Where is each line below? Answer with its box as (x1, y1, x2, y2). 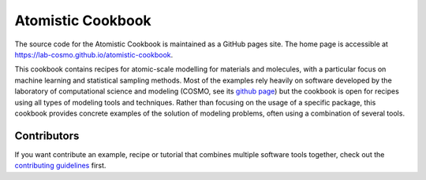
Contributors (14, 129, 80, 142)
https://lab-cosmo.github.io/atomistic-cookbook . (14, 50, 174, 59)
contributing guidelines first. (14, 161, 106, 171)
